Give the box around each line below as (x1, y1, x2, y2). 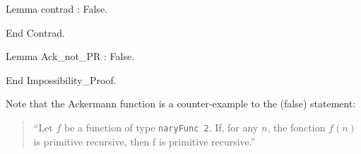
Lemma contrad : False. (6, 1, 107, 16)
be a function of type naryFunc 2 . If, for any (64, 119, 259, 134)
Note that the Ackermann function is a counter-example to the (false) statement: (6, 96, 356, 111)
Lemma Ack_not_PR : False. (6, 49, 135, 64)
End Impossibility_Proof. (6, 72, 117, 87)
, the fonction (267, 119, 326, 134)
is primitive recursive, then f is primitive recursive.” (33, 134, 256, 148)
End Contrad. (6, 25, 65, 40)
